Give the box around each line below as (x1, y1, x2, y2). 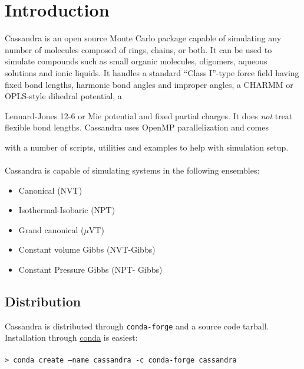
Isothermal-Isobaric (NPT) (18, 204, 115, 216)
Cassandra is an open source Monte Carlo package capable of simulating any (5, 32, 282, 44)
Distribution (5, 292, 81, 311)
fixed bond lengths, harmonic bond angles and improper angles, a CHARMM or (5, 78, 293, 90)
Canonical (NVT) (18, 184, 82, 196)
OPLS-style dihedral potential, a (5, 90, 122, 102)
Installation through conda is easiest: (5, 331, 138, 344)
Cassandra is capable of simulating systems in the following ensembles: (5, 164, 260, 177)
